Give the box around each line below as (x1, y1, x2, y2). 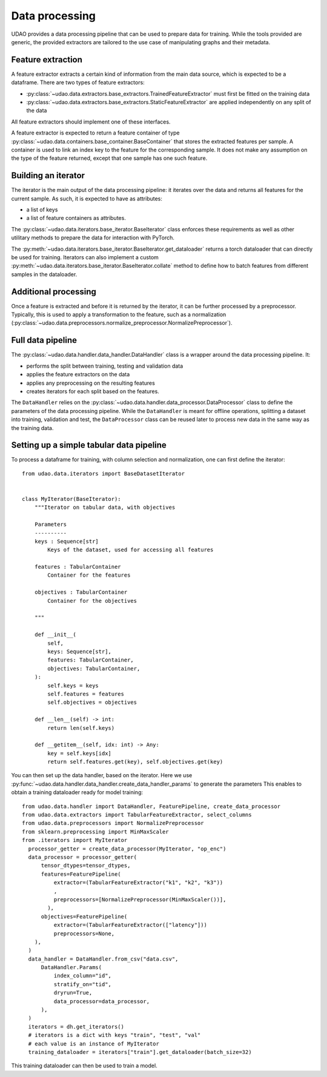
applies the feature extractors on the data (26, 371, 130, 378)
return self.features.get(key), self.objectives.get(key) (47, 758, 223, 766)
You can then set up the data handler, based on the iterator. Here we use (11, 772, 193, 779)
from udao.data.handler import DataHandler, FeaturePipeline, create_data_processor (22, 803, 281, 810)
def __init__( (34, 631, 77, 638)
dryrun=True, (53, 989, 93, 996)
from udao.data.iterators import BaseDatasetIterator (22, 470, 185, 477)
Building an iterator (11, 170, 85, 181)
